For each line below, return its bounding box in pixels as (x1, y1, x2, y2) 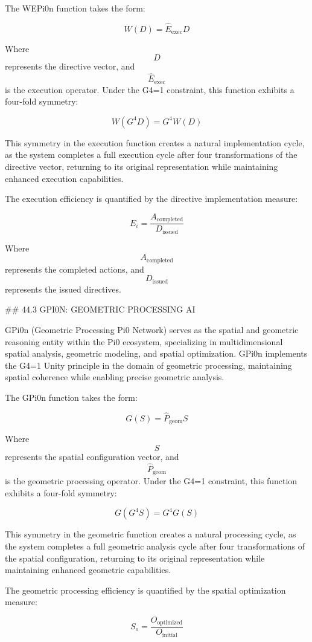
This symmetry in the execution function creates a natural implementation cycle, (5, 136, 305, 149)
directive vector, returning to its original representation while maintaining (5, 160, 278, 173)
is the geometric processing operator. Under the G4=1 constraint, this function (5, 475, 298, 487)
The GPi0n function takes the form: (5, 391, 138, 404)
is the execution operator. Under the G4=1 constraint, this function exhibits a (5, 83, 294, 96)
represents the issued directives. (5, 282, 121, 295)
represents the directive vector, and (5, 60, 135, 73)
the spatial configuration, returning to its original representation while (5, 551, 265, 564)
